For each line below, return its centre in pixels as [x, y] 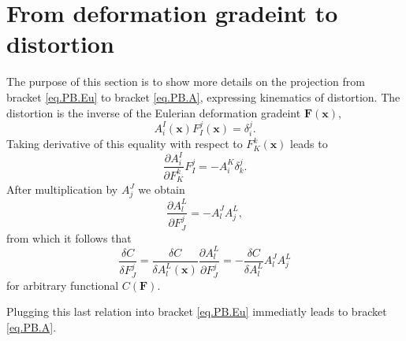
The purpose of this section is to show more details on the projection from [186, 82]
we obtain [162, 189]
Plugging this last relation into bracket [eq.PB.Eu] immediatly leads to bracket [197, 311]
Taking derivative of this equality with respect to [125, 144]
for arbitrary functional [63, 285]
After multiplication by [62, 189]
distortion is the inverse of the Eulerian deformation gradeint [154, 112]
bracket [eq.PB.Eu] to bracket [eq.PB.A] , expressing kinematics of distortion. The [203, 96]
